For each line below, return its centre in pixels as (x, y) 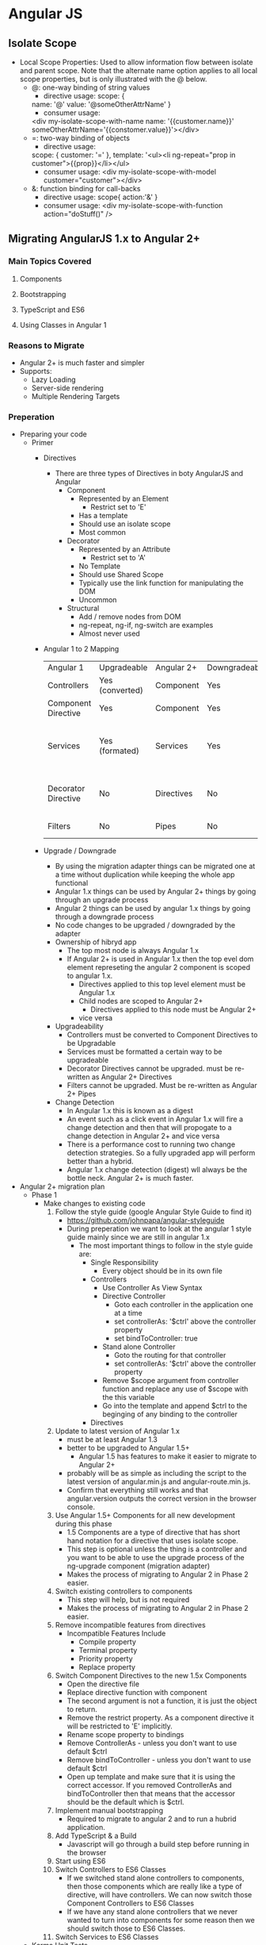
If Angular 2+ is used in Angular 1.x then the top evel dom (160, 959)
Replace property (107, 1667)
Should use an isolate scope (125, 524)
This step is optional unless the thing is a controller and (157, 1549)
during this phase (84, 1524)
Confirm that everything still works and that (137, 1490)
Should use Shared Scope (121, 575)
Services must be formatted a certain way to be (144, 1051)
